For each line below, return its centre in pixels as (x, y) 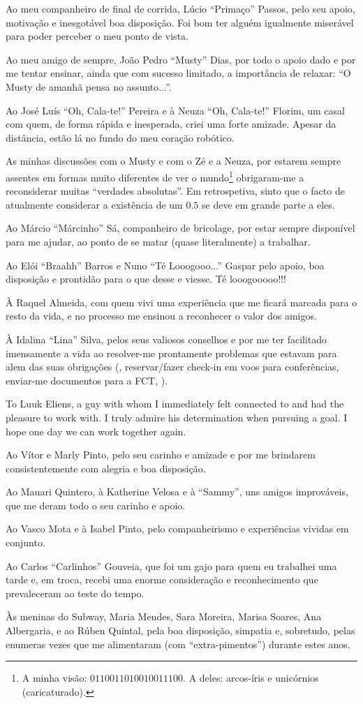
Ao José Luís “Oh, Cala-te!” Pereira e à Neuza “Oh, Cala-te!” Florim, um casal (175, 110)
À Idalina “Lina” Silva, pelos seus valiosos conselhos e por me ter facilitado (166, 339)
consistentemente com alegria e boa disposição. (106, 468)
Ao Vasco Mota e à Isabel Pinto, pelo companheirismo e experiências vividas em (177, 529)
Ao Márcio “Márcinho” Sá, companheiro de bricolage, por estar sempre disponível (180, 228)
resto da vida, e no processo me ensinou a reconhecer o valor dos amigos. (161, 316)
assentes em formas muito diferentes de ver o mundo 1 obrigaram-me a (155, 176)
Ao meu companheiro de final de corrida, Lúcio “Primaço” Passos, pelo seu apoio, (180, 8)
